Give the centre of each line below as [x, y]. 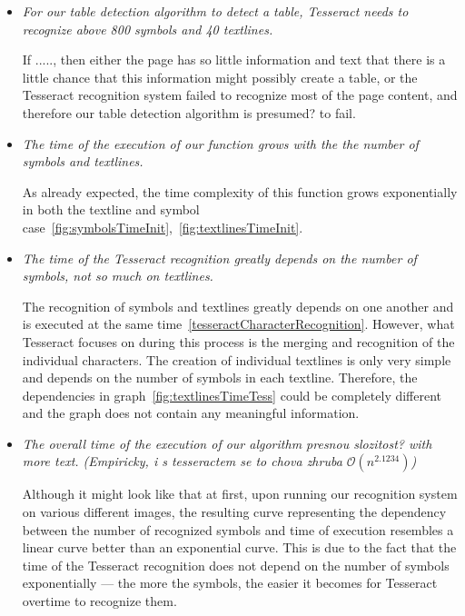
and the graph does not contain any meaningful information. [191, 413]
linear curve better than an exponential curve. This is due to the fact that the [239, 547]
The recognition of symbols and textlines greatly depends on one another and [238, 306]
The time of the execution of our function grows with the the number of [220, 143]
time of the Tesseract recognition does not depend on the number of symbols [236, 565]
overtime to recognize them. [99, 601]
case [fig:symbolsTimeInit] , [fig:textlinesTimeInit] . [163, 227]
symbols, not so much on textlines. [118, 276]
